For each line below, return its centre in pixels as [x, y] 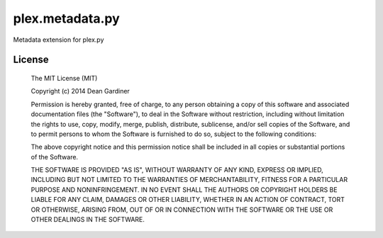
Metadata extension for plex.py [59, 40]
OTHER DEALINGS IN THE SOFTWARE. [88, 220]
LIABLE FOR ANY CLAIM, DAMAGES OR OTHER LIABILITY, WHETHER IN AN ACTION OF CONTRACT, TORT [188, 200]
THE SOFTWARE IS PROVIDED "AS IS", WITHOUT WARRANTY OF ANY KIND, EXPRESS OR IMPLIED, [177, 170]
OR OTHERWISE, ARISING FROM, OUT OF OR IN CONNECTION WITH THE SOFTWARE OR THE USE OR [182, 210]
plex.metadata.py [66, 18]
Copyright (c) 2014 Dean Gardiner [81, 91]
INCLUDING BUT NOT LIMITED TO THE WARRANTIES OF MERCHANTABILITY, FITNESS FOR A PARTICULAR [189, 180]
